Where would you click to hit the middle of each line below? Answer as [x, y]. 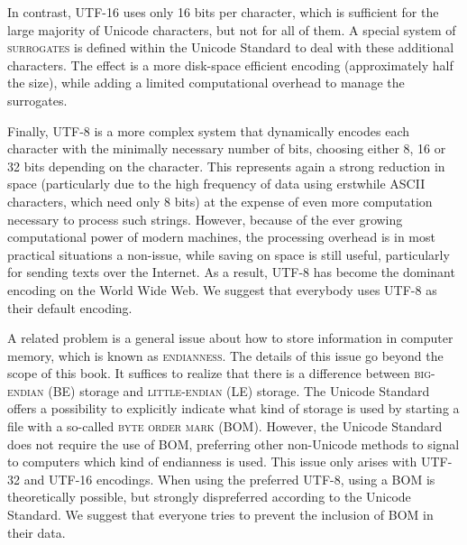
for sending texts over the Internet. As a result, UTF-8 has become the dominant [231, 272]
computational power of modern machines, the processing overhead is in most [221, 237]
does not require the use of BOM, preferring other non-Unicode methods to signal [233, 443]
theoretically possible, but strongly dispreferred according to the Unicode [209, 497]
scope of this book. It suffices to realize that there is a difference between [209, 373]
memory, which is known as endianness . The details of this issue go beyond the [225, 355]
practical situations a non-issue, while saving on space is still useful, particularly [229, 254]
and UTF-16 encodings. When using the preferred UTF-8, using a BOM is [229, 479]
